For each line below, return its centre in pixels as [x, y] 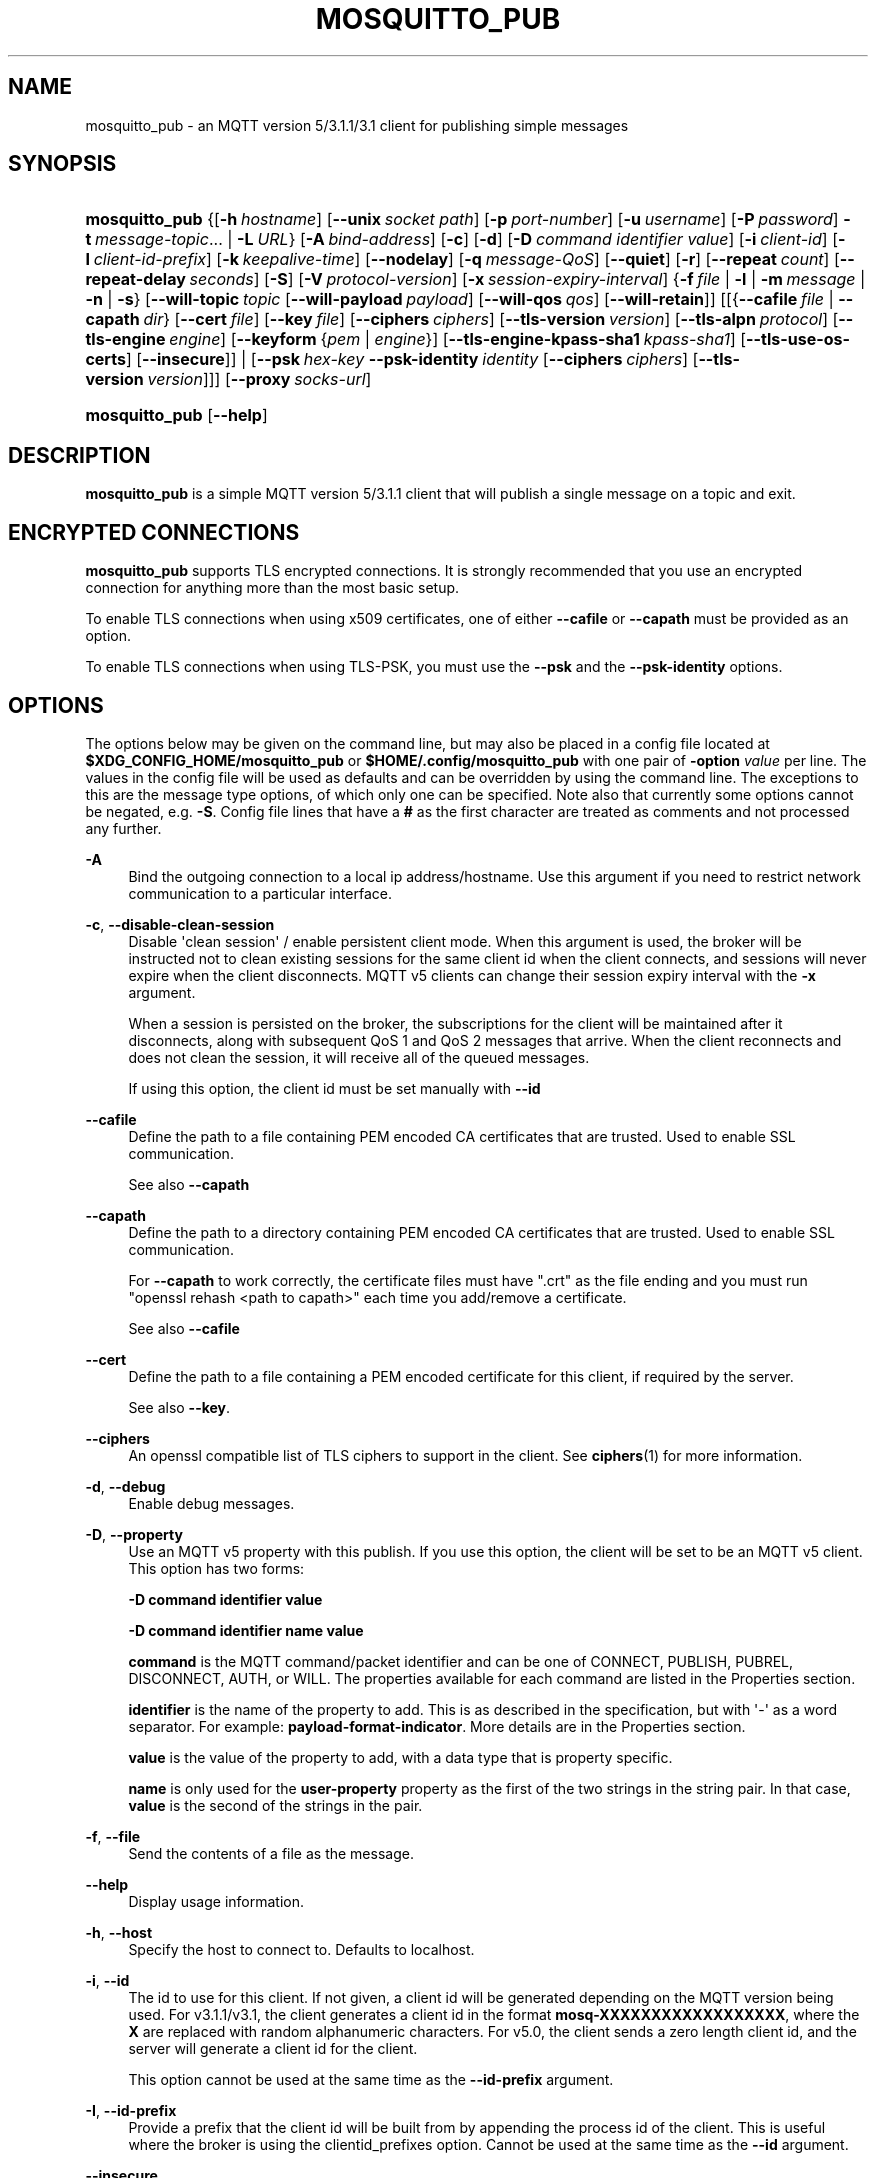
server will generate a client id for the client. [273, 2048]
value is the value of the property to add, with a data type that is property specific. [400, 1757]
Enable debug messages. [211, 1503]
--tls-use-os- [798, 339]
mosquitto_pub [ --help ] [176, 415]
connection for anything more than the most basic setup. [272, 588]
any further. [123, 828]
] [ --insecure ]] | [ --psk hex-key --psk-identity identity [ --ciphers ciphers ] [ [412, 359]
